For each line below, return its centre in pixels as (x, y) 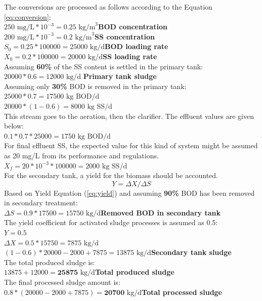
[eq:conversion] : (28, 16)
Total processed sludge (182, 292)
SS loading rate (130, 56)
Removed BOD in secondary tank (160, 212)
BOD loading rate (137, 46)
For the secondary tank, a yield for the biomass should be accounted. (111, 175)
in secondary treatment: (41, 203)
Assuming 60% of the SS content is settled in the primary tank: (104, 66)
